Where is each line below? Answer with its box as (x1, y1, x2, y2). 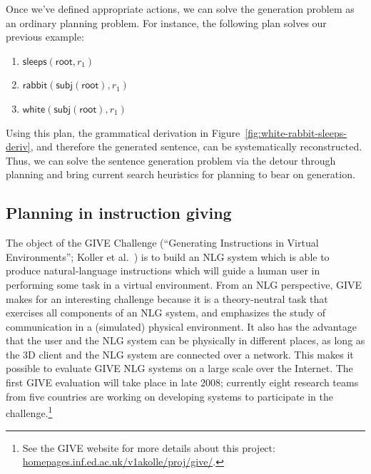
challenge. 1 (6, 403, 53, 420)
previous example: (6, 29, 84, 44)
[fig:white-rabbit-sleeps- (245, 125, 347, 140)
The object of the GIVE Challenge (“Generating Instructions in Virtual (6, 235, 319, 250)
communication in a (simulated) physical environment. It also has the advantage (6, 319, 357, 334)
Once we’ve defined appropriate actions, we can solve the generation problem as (6, 1, 355, 16)
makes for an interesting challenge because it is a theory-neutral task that (6, 291, 328, 306)
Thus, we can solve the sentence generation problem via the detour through (6, 153, 336, 168)
